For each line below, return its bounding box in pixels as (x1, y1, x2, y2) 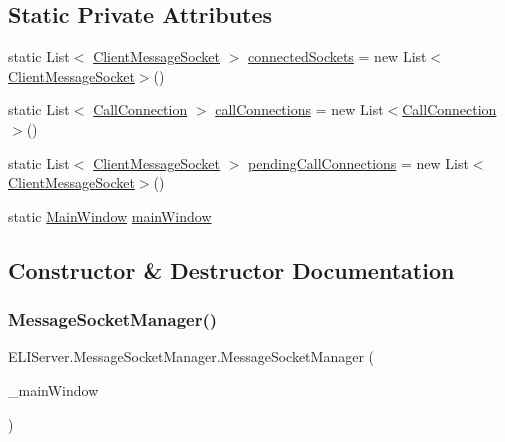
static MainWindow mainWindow (8, 205, 212, 226)
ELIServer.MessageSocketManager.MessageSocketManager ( (8, 346, 375, 367)
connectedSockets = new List (248, 46, 427, 67)
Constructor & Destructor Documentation (8, 254, 455, 285)
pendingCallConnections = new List (248, 152, 469, 173)
